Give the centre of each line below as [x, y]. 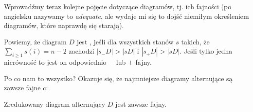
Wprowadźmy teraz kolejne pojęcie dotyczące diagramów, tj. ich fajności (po [118, 6]
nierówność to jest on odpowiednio [55, 62]
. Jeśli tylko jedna [206, 51]
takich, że [195, 41]
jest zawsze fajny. [141, 104]
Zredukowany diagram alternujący [55, 104]
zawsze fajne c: [26, 88]
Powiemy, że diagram [35, 41]
